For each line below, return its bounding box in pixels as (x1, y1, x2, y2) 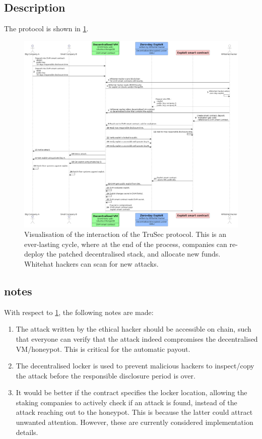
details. (16, 426, 38, 437)
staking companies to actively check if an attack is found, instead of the (16, 397, 237, 407)
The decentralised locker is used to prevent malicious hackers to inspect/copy (16, 360, 254, 371)
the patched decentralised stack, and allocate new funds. (46, 248, 221, 259)
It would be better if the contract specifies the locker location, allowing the (16, 387, 247, 398)
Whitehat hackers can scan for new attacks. (24, 258, 159, 269)
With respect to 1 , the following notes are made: (4, 306, 154, 317)
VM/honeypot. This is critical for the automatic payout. (16, 343, 190, 354)
